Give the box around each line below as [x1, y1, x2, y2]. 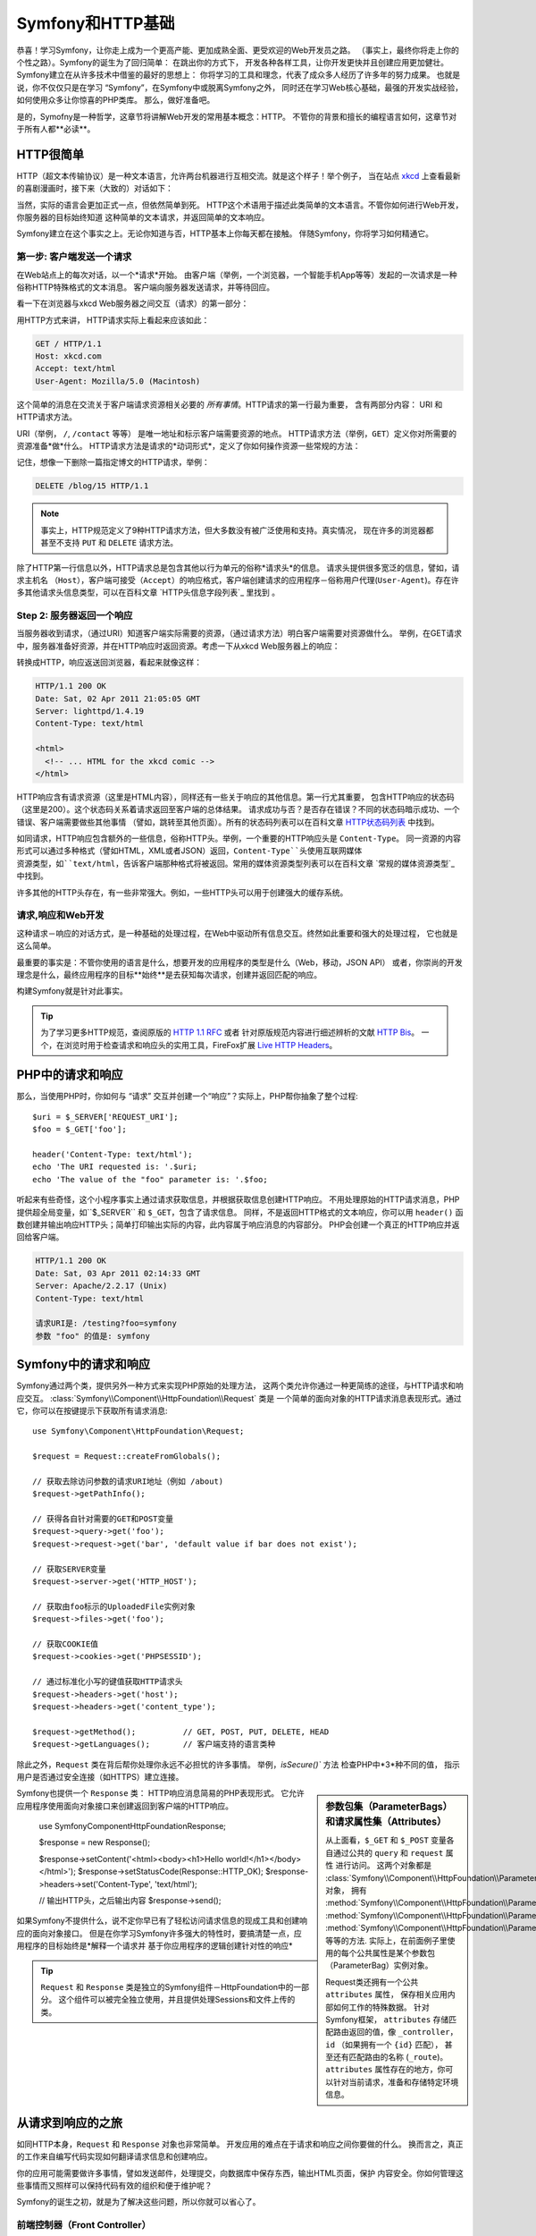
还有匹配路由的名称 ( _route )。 [332, 2052, 448, 2062]
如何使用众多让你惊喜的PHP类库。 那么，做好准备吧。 [16, 95, 215, 106]
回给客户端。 [16, 1232, 64, 1242]
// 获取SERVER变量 [32, 1563, 106, 1574]
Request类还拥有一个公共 [325, 1977, 419, 1987]
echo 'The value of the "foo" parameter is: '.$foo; [32, 1174, 268, 1184]
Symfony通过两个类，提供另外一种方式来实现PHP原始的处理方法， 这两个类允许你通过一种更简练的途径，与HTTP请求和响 [16, 1380, 464, 1391]
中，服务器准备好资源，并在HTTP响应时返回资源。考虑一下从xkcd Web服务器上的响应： [16, 640, 340, 651]
